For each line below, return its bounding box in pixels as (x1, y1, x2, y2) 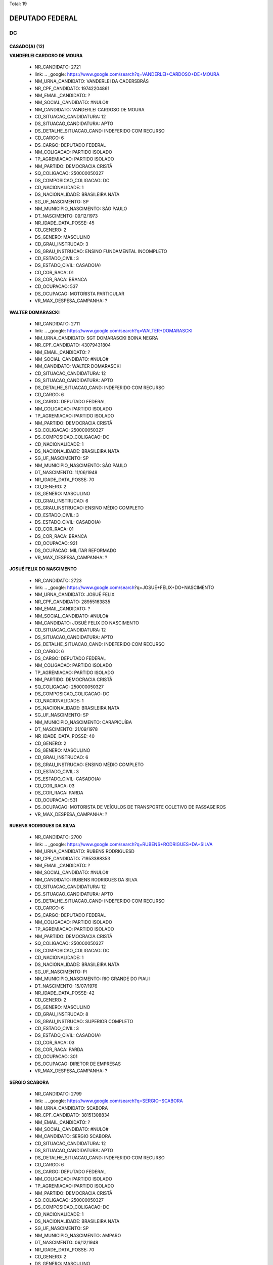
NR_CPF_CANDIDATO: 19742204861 (34, 85, 110, 91)
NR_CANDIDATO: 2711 (34, 321, 80, 327)
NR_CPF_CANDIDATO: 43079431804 (34, 342, 111, 348)
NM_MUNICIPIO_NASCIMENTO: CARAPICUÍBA (34, 719, 132, 725)
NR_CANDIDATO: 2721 (34, 64, 81, 70)
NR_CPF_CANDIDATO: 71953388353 (34, 855, 111, 861)
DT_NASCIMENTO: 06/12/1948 (34, 1240, 99, 1246)
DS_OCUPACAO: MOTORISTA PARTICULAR (34, 290, 125, 297)
